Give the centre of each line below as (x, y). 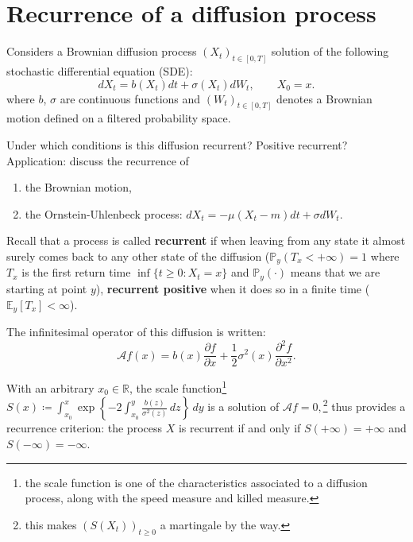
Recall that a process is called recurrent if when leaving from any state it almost (206, 240)
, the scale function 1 (178, 387)
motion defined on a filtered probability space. (119, 118)
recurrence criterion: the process (84, 428)
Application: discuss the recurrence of (98, 160)
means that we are (335, 272)
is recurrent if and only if (239, 428)
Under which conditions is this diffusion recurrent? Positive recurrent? (177, 145)
